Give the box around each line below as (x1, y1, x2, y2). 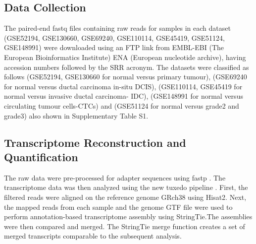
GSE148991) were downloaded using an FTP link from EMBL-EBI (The (4, 42, 224, 53)
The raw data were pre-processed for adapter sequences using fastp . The (4, 172, 226, 183)
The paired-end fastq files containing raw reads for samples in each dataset (4, 23, 231, 33)
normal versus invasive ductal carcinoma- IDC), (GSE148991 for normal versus (4, 91, 243, 101)
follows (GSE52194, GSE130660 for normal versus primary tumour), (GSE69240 (4, 71, 247, 82)
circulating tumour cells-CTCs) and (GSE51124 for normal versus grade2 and (4, 100, 239, 111)
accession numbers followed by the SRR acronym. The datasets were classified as (4, 61, 249, 72)
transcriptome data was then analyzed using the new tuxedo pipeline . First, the (4, 182, 248, 192)
